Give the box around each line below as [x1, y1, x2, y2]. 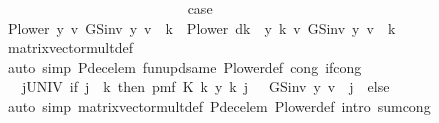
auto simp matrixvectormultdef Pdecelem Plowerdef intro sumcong [7, 95, 431, 116]
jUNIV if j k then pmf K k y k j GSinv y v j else [21, 76, 390, 97]
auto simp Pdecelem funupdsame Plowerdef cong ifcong [7, 56, 362, 77]
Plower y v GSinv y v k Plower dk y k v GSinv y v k [7, 17, 396, 38]
